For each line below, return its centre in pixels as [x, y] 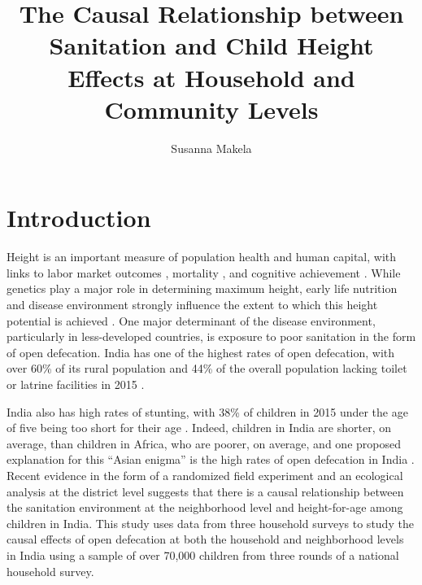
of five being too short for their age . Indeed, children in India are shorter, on [199, 428]
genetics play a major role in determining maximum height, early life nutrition [202, 288]
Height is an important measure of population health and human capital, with [202, 257]
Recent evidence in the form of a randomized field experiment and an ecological [205, 475]
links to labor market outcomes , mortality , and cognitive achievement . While [204, 272]
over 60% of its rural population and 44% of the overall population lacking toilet [207, 368]
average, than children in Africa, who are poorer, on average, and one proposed [204, 443]
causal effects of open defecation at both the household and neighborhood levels [205, 539]
